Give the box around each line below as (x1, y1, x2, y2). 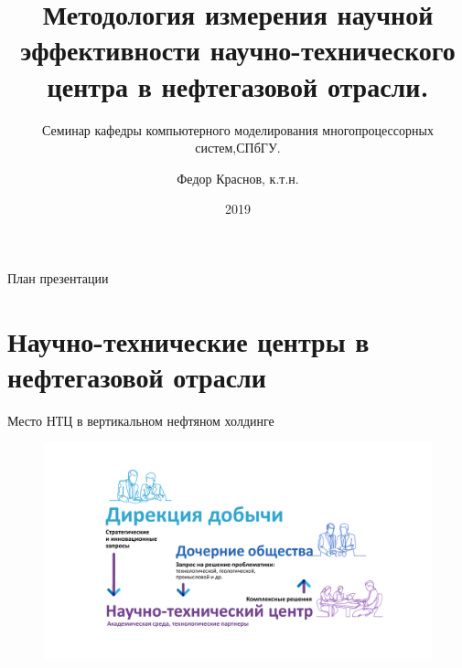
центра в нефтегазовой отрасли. (47, 67, 429, 104)
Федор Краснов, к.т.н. (177, 168, 299, 187)
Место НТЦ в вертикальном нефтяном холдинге (7, 410, 274, 429)
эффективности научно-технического (20, 31, 456, 69)
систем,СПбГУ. (195, 138, 281, 157)
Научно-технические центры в (7, 322, 370, 359)
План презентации (7, 268, 109, 287)
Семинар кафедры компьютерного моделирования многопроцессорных (42, 120, 434, 139)
